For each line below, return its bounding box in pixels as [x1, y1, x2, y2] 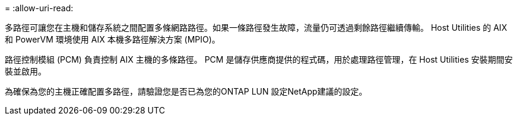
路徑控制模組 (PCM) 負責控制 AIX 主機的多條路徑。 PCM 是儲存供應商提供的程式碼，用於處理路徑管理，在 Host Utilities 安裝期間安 [5, 54, 513, 64]
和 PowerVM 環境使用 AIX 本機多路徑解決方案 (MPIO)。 [5, 34, 220, 44]
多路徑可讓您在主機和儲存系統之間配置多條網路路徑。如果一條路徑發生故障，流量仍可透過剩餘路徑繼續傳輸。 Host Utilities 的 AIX [5, 22, 508, 33]
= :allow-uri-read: [5, 3, 74, 13]
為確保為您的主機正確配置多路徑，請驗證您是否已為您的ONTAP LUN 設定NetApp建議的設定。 [5, 86, 367, 96]
